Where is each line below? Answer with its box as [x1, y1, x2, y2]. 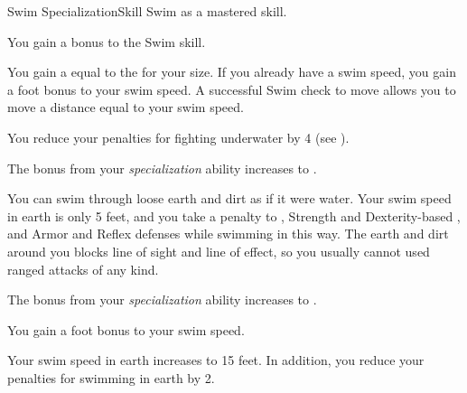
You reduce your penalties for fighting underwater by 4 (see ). [7, 127, 350, 146]
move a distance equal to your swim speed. [7, 98, 244, 117]
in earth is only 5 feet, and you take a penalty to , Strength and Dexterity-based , [7, 206, 461, 225]
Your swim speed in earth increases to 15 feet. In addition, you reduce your [7, 351, 425, 370]
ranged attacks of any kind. [7, 259, 159, 278]
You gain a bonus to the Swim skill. [7, 32, 206, 51]
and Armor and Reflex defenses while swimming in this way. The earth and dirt [7, 224, 449, 243]
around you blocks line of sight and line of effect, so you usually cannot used [7, 241, 430, 260]
